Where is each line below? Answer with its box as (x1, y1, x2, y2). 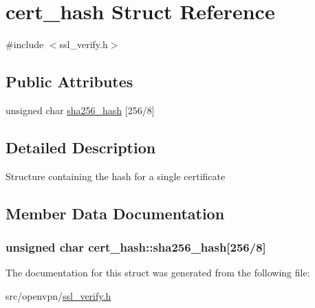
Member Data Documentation (6, 202, 225, 223)
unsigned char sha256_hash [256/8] (6, 102, 155, 117)
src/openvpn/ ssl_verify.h (6, 288, 111, 302)
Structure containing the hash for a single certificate (6, 168, 226, 183)
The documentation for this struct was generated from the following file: (6, 265, 310, 280)
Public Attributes (6, 71, 133, 92)
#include (6, 37, 44, 52)
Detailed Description (6, 136, 156, 157)
